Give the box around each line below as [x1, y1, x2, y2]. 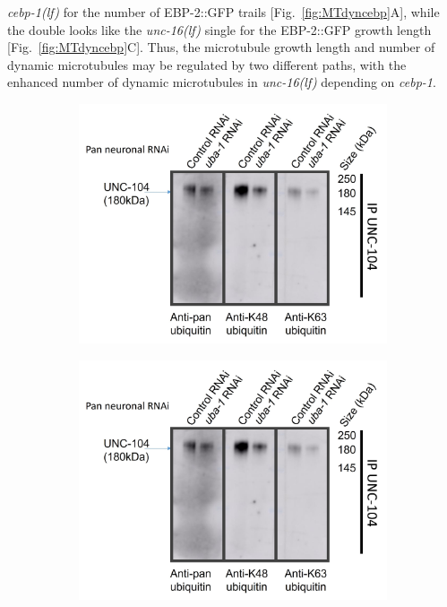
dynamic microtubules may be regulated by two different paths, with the [7, 55, 407, 74]
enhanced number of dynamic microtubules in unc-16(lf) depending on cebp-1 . [7, 73, 436, 91]
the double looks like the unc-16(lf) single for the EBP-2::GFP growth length [7, 20, 432, 39]
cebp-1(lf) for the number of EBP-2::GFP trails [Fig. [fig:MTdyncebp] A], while [7, 3, 440, 21]
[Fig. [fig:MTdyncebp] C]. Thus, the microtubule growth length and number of [7, 38, 435, 56]
